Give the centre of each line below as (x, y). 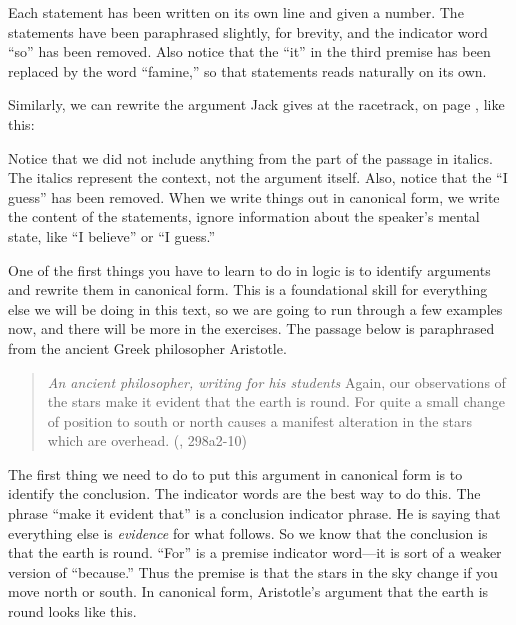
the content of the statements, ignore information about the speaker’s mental (244, 216)
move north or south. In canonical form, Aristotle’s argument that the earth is (248, 591)
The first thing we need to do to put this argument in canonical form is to (235, 473)
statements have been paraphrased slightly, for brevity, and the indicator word (248, 31)
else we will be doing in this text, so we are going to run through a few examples (255, 308)
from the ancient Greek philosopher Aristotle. (147, 347)
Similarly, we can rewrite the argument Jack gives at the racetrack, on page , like (256, 104)
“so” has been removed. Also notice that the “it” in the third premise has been (249, 51)
